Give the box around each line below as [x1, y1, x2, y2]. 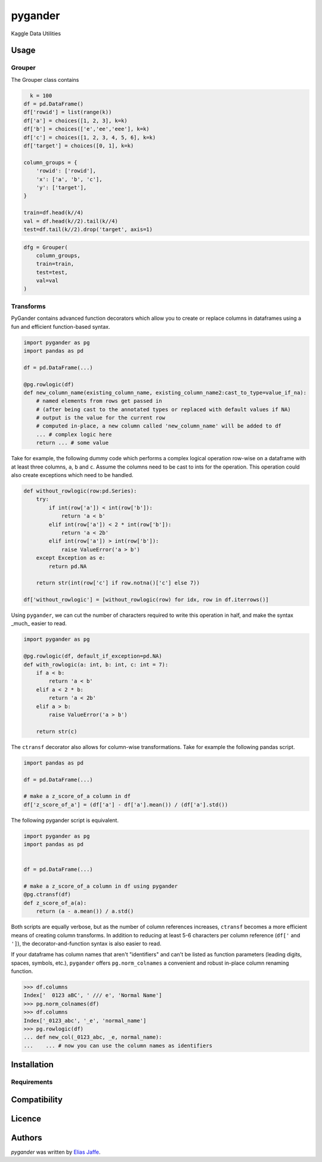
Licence [11, 1114, 42, 1124]
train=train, [36, 261, 75, 267]
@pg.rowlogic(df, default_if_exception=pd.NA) [23, 653, 162, 660]
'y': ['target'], [36, 184, 87, 191]
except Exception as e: [36, 555, 106, 561]
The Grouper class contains [11, 76, 79, 83]
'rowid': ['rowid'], [36, 167, 97, 175]
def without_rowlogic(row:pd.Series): [23, 488, 137, 494]
